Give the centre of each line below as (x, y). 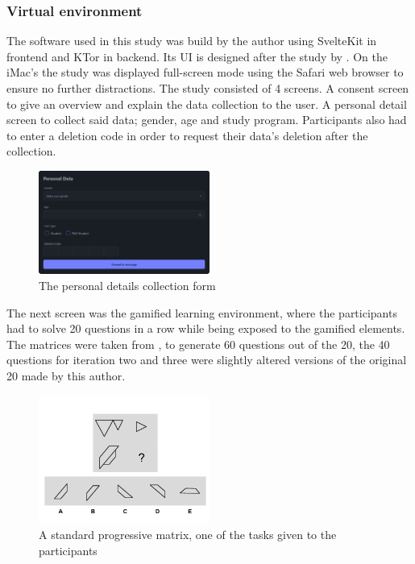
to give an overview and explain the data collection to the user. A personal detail (207, 104)
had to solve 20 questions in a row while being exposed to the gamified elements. (206, 328)
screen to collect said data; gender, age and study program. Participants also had (207, 120)
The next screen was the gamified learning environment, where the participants (202, 312)
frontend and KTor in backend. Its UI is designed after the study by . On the (197, 56)
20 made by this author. (66, 375)
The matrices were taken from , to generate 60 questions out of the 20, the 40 (198, 344)
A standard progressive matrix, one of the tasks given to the (188, 535)
